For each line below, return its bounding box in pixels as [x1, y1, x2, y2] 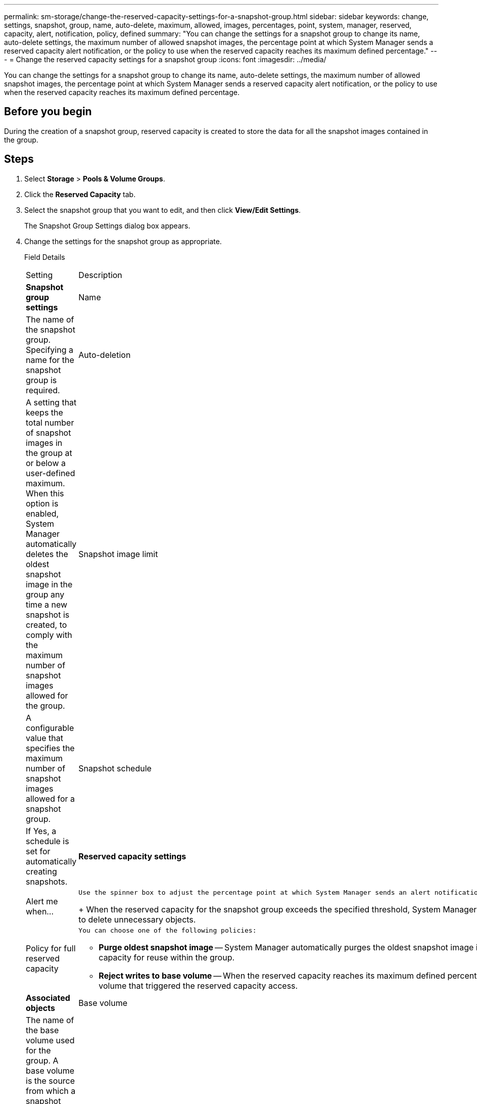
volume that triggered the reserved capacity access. [99, 980, 298, 991]
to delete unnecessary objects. [78, 914, 196, 925]
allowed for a [26, 793, 75, 804]
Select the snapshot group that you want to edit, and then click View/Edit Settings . [24, 205, 301, 214]
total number [26, 417, 74, 428]
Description [78, 269, 122, 280]
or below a [26, 457, 66, 468]
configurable [26, 722, 74, 733]
